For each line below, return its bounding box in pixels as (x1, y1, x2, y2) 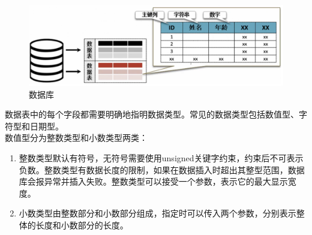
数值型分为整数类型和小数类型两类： (5, 131, 148, 144)
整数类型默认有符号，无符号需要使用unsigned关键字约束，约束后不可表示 (19, 151, 304, 164)
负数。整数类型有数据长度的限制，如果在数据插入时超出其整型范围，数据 (19, 163, 305, 176)
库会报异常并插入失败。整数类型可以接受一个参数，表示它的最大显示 (19, 175, 288, 188)
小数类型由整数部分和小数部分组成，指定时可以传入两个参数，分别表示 (19, 207, 296, 219)
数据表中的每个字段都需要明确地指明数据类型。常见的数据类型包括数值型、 (5, 108, 299, 120)
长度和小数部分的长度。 (35, 218, 128, 231)
